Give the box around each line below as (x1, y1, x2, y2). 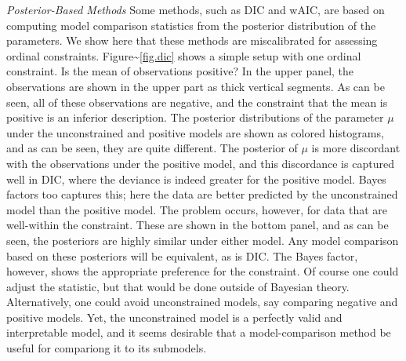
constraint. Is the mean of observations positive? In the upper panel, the (6, 63, 354, 79)
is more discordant (311, 140, 401, 156)
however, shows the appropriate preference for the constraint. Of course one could (6, 263, 399, 279)
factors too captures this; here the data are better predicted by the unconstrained (6, 186, 398, 202)
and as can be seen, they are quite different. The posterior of (6, 140, 298, 156)
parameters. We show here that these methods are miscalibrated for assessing (6, 32, 378, 49)
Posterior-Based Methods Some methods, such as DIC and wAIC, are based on (6, 2, 385, 17)
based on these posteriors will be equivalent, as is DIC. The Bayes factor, (6, 247, 358, 264)
